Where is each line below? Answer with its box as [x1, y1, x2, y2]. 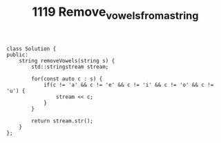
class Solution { [6, 45, 57, 52]
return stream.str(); [31, 118, 94, 124]
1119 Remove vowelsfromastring [32, 4, 199, 22]
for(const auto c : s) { [31, 75, 103, 82]
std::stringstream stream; [31, 63, 109, 70]
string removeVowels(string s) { [19, 57, 115, 64]
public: [6, 51, 29, 58]
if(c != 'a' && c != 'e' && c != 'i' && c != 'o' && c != [43, 81, 214, 88]
